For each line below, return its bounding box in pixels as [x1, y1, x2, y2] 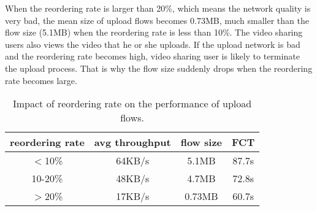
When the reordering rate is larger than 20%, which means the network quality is [5, 2, 311, 14]
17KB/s [116, 189, 150, 204]
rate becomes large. [5, 74, 77, 86]
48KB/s [116, 171, 150, 186]
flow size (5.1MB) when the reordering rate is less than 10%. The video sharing [5, 26, 303, 39]
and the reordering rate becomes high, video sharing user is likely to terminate [5, 50, 300, 63]
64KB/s [116, 153, 150, 168]
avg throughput [94, 135, 171, 150]
